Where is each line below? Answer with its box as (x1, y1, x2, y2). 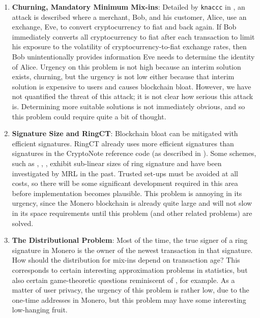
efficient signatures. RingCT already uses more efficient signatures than (12, 138, 234, 148)
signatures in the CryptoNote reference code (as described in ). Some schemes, (12, 148, 256, 158)
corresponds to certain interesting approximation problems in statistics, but (12, 264, 248, 275)
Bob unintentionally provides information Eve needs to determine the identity (12, 51, 255, 62)
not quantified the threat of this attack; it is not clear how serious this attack (12, 91, 253, 102)
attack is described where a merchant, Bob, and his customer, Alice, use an (12, 11, 247, 22)
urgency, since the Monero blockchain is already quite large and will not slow (12, 198, 252, 208)
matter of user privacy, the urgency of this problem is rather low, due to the (12, 284, 249, 295)
